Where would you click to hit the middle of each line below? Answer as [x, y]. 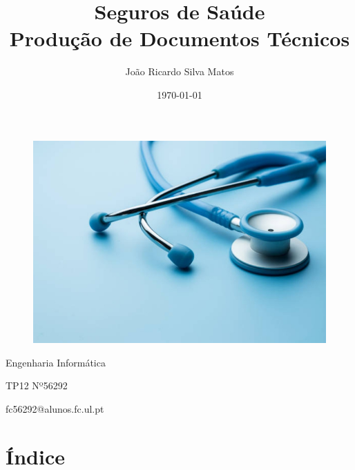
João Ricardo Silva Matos [180, 71]
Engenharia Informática [56, 362]
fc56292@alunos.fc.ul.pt [55, 408]
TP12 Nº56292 [37, 385]
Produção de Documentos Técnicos [180, 38]
